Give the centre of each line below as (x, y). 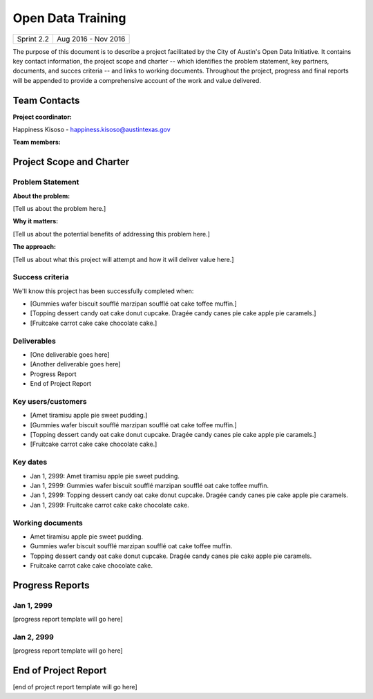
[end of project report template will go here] (75, 687)
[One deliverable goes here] (70, 354)
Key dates (30, 462)
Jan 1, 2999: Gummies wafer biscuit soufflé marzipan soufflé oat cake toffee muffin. (150, 485)
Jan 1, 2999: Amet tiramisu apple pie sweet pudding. (105, 476)
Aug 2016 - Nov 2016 (91, 39)
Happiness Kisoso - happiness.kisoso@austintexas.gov (92, 130)
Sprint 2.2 (33, 39)
